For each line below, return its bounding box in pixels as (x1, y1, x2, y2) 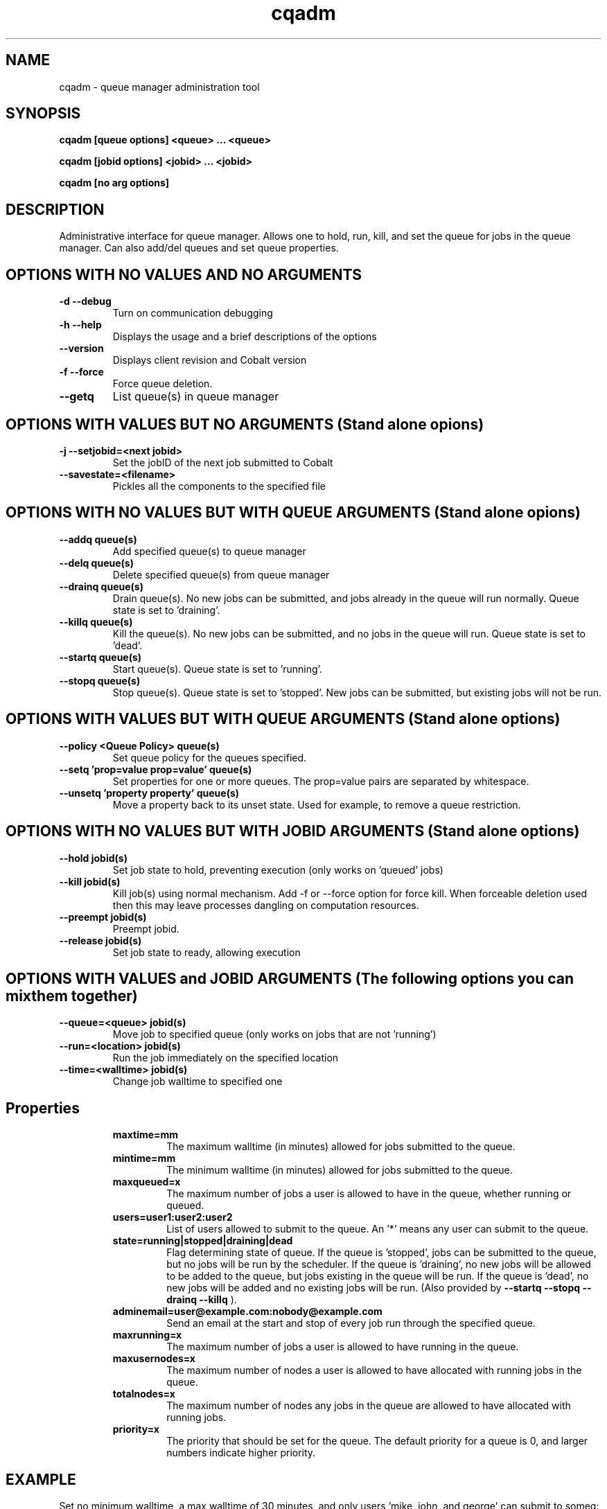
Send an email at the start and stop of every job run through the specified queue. (166, 1317, 536, 1330)
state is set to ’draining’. (112, 603, 220, 616)
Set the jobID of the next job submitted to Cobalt (112, 456, 333, 468)
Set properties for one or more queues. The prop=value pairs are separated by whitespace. (112, 775, 529, 787)
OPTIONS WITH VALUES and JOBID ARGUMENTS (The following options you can (6, 969, 574, 987)
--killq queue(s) (59, 615, 133, 628)
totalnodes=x (112, 1388, 175, 1400)
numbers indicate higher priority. (166, 1447, 316, 1459)
